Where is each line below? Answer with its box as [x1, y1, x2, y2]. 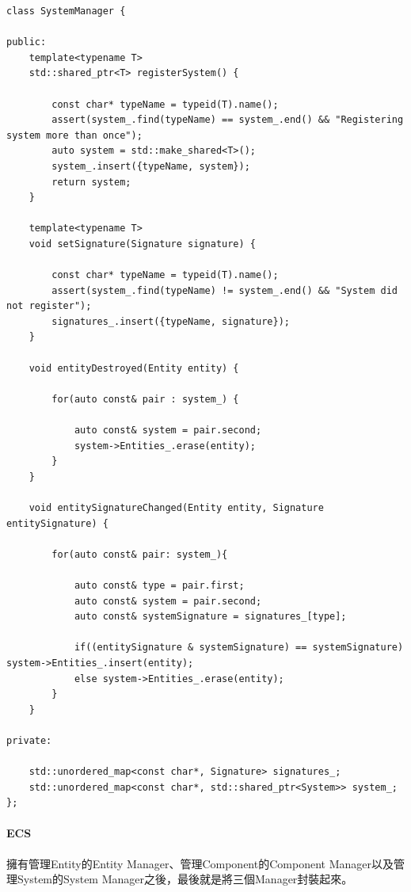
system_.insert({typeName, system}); [51, 160, 250, 172]
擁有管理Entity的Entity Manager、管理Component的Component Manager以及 [6, 855, 394, 871]
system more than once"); [6, 129, 143, 141]
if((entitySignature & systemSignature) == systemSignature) [74, 642, 404, 654]
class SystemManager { [6, 6, 126, 17]
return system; [51, 176, 131, 188]
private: [6, 734, 52, 746]
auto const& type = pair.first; [74, 579, 245, 591]
